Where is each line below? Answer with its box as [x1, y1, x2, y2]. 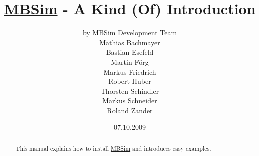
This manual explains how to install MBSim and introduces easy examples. [15, 144, 211, 152]
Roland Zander [107, 105, 153, 115]
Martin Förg [111, 56, 149, 67]
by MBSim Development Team [82, 27, 177, 38]
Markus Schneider [102, 95, 157, 106]
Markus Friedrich [103, 66, 156, 77]
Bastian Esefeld [106, 47, 154, 57]
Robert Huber [108, 76, 151, 86]
